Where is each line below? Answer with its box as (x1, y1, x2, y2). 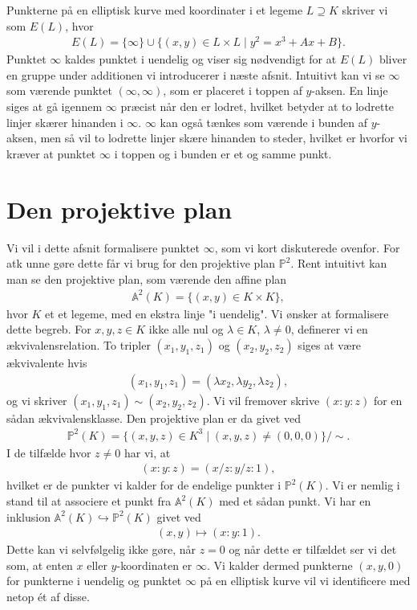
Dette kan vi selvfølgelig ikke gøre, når (6, 541, 196, 558)
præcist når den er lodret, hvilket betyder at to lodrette (120, 98, 395, 115)
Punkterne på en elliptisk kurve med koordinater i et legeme (6, 2, 303, 18)
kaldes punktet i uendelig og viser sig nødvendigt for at (64, 51, 337, 68)
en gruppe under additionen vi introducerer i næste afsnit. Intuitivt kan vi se (6, 66, 385, 83)
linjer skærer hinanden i (6, 113, 123, 130)
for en (373, 391, 403, 408)
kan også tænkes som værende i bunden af (160, 113, 368, 130)
